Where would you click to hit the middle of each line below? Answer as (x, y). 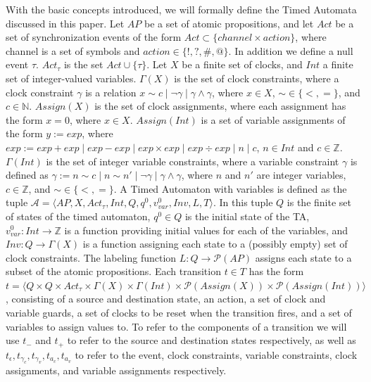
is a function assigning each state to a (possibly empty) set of (215, 244)
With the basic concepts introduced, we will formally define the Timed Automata (181, 9)
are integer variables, (301, 175)
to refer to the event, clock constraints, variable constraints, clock (216, 354)
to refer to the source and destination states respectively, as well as (212, 340)
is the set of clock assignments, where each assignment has (220, 106)
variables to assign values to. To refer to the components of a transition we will (176, 326)
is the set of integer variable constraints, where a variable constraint (193, 161)
